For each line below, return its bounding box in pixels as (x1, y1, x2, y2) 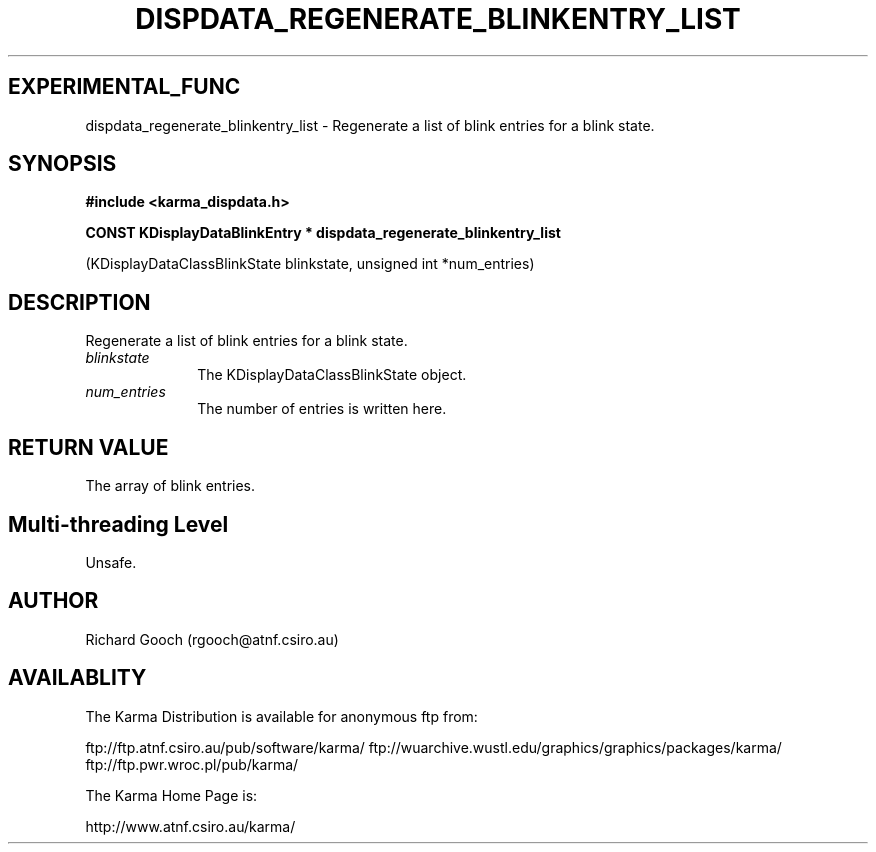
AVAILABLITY (8, 665, 147, 691)
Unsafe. (85, 553, 137, 571)
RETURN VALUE (8, 434, 169, 460)
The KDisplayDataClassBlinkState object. (197, 366, 467, 384)
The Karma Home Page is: (85, 786, 258, 804)
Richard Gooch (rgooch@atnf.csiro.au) (85, 630, 339, 648)
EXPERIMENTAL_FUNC (8, 74, 241, 100)
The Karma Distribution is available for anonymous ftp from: (85, 707, 478, 725)
